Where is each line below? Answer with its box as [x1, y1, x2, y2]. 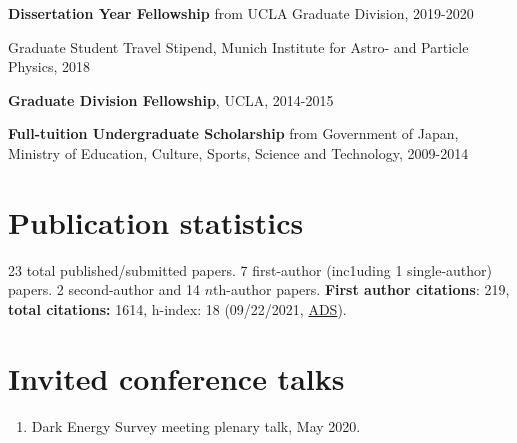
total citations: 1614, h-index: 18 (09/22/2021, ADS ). [8, 298, 347, 319]
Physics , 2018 [8, 56, 91, 77]
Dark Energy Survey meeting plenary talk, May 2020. [31, 415, 361, 436]
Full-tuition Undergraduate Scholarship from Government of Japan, [8, 123, 459, 144]
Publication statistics [8, 201, 304, 242]
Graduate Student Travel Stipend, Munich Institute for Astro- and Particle [8, 36, 469, 57]
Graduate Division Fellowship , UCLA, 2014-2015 [8, 89, 334, 110]
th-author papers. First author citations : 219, [213, 279, 510, 300]
